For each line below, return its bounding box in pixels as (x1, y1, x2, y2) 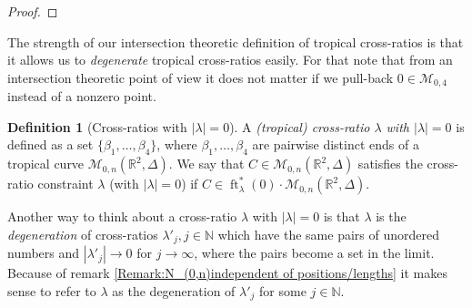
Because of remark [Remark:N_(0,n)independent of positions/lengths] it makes (7, 263, 447, 282)
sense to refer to (7, 281, 96, 300)
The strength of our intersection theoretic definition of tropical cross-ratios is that (7, 32, 464, 51)
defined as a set (7, 135, 94, 154)
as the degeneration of (112, 281, 236, 300)
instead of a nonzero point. (7, 87, 156, 106)
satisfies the (357, 154, 423, 173)
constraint (37, 174, 94, 193)
